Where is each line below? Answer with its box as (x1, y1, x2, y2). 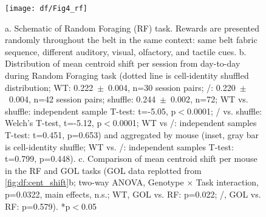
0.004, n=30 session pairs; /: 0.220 (108, 81, 236, 93)
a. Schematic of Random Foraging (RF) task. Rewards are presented (5, 21, 260, 34)
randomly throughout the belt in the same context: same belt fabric (5, 33, 257, 46)
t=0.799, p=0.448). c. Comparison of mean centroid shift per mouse (5, 152, 257, 165)
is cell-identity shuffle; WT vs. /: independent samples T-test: (5, 140, 234, 153)
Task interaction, (196, 176, 259, 189)
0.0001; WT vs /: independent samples (112, 116, 257, 129)
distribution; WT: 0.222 (5, 81, 94, 93)
